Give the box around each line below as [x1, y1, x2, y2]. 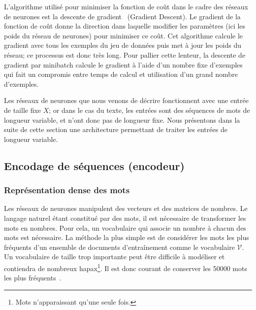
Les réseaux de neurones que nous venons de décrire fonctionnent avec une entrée [4, 95, 249, 105]
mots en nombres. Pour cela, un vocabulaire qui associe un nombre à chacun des [4, 222, 246, 233]
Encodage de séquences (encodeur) [4, 158, 185, 173]
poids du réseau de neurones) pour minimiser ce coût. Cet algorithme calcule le [4, 30, 243, 40]
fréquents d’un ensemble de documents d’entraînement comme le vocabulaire [4, 241, 235, 252]
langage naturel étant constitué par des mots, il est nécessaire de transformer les [4, 212, 246, 223]
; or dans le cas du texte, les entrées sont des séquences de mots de [49, 104, 250, 115]
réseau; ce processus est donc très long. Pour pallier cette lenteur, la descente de [4, 49, 246, 60]
